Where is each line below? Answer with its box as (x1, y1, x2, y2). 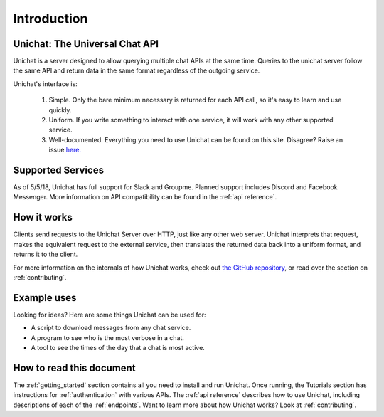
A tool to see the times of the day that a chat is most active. (31, 344, 206, 352)
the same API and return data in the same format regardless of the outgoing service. (13, 66, 260, 75)
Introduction (13, 11, 88, 26)
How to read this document (13, 361, 136, 374)
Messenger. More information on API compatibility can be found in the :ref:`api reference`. (13, 193, 277, 201)
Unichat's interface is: (13, 79, 78, 88)
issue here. (48, 146, 82, 154)
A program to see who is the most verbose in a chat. (31, 333, 185, 342)
